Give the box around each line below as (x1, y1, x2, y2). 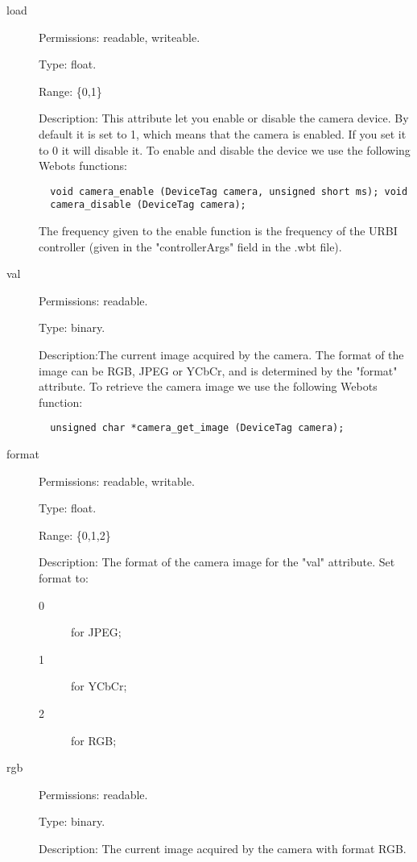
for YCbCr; (71, 678, 127, 694)
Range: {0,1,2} (39, 526, 111, 543)
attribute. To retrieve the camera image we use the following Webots (39, 378, 378, 395)
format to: (39, 570, 89, 586)
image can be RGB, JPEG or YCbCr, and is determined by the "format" (39, 362, 398, 379)
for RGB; (71, 731, 117, 748)
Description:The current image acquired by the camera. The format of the (39, 346, 404, 363)
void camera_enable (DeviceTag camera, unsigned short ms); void (50, 185, 408, 197)
